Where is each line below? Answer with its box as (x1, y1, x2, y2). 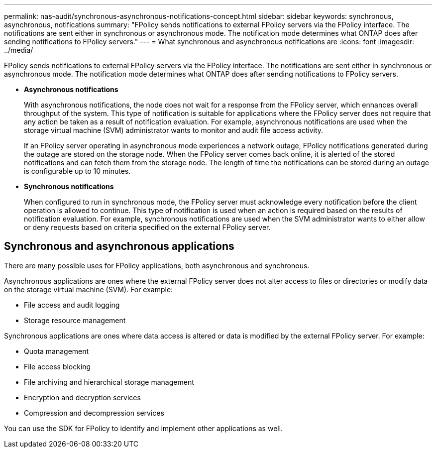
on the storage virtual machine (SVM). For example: (4, 285, 173, 294)
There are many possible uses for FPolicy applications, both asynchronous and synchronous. (4, 261, 310, 270)
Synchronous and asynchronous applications (4, 240, 234, 253)
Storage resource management (24, 316, 126, 325)
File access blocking (24, 362, 91, 371)
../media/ (4, 46, 33, 54)
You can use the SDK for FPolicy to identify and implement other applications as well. (4, 424, 283, 433)
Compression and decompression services (24, 408, 164, 417)
